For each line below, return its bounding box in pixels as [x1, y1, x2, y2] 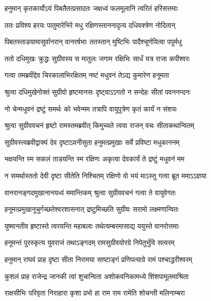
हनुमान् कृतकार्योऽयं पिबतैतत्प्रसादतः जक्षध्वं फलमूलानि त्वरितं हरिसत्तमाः [4, 3, 178, 13]
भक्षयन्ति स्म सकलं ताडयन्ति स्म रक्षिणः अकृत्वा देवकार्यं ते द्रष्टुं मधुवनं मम [4, 153, 185, 164]
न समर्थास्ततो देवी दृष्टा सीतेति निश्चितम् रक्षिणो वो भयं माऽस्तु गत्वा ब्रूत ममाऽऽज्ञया [4, 170, 207, 180]
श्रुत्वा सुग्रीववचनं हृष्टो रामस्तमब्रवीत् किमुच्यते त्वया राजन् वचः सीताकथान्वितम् [4, 120, 195, 131]
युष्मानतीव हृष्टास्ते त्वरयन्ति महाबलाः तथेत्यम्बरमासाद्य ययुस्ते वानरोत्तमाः [4, 220, 180, 231]
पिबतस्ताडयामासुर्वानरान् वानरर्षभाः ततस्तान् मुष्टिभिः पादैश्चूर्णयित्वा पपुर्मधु [4, 36, 182, 47]
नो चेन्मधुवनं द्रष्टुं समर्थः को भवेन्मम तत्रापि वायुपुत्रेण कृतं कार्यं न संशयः [4, 103, 177, 114]
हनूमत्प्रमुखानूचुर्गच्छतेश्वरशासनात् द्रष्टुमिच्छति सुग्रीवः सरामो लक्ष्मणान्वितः [4, 204, 179, 214]
